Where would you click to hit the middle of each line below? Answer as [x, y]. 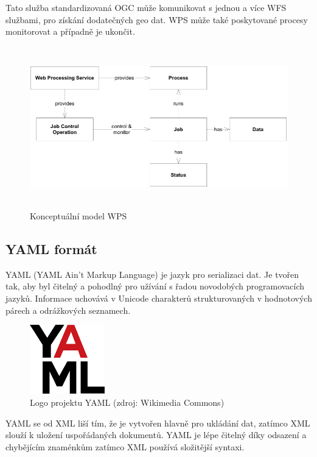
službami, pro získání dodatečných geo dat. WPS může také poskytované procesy [157, 19]
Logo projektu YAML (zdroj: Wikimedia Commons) [127, 402]
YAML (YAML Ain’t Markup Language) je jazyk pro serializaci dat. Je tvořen [152, 274]
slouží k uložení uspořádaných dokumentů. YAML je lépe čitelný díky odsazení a [156, 435]
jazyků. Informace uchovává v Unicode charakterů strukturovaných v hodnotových [159, 298]
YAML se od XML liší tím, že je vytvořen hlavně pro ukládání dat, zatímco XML [158, 423]
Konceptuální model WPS [78, 215]
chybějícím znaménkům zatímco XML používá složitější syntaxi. [125, 446]
